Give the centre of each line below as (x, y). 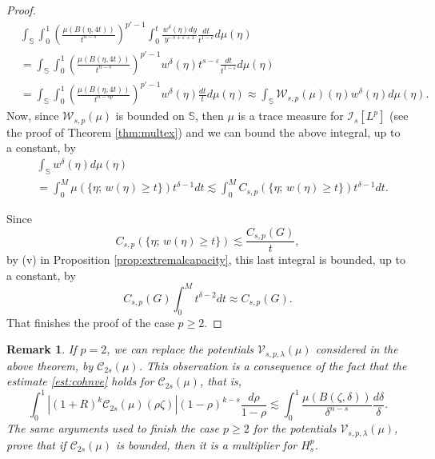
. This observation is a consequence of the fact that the (273, 365)
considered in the (357, 349)
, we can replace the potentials (180, 349)
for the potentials (295, 428)
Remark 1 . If (42, 349)
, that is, (221, 381)
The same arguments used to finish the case (113, 428)
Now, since (33, 116)
